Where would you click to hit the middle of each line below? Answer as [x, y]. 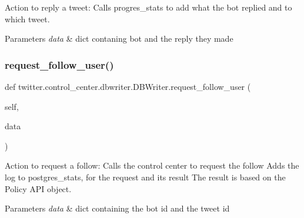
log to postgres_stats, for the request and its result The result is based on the [145, 177]
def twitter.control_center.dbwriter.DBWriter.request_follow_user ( [128, 86]
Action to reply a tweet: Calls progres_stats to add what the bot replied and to [148, 7]
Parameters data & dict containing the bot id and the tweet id [117, 208]
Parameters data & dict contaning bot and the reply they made [119, 38]
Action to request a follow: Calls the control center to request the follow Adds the [152, 165]
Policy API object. [38, 188]
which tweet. [27, 19]
